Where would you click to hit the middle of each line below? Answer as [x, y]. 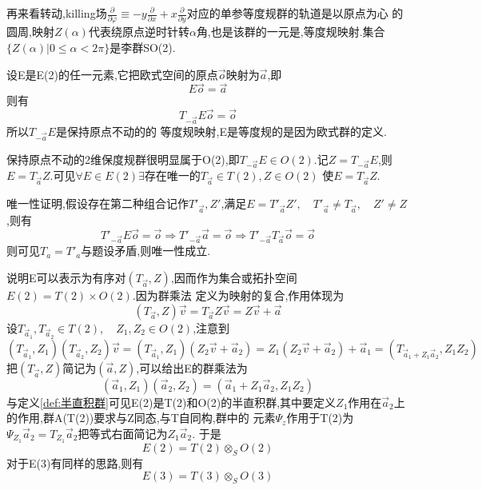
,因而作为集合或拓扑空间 [234, 278]
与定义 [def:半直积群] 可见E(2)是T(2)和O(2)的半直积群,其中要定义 [171, 402]
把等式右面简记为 [123, 433]
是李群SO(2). [143, 47]
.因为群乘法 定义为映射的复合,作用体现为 [238, 295]
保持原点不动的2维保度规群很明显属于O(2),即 [123, 159]
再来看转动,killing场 [57, 13]
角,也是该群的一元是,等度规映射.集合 [291, 32]
